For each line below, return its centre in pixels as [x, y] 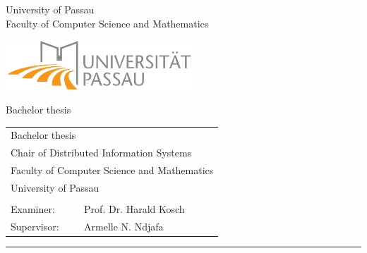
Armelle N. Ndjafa [124, 226]
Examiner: [33, 209]
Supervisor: [35, 226]
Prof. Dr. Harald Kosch [134, 209]
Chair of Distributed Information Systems [101, 153]
